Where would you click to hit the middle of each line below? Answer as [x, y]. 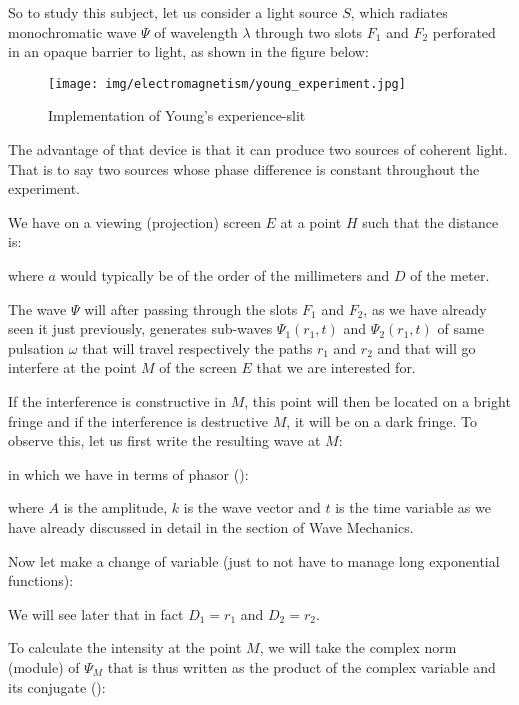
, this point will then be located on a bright [377, 400]
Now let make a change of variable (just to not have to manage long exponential [254, 560]
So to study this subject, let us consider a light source [173, 12]
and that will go [426, 347]
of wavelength [196, 31]
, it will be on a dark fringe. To [382, 420]
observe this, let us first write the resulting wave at [164, 440]
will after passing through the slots [191, 308]
